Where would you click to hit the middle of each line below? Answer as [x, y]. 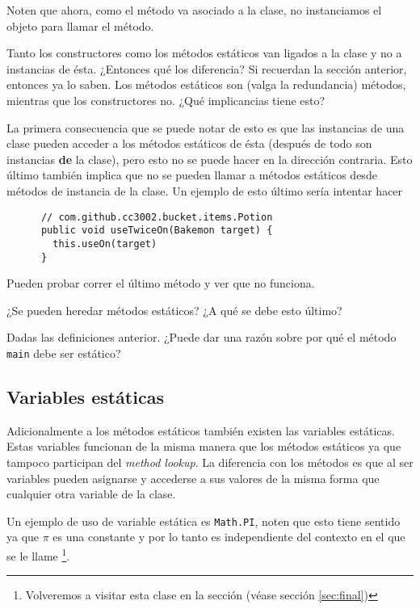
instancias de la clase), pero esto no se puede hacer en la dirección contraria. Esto [210, 159]
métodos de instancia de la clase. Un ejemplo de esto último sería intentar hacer [205, 190]
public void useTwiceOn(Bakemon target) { [157, 231]
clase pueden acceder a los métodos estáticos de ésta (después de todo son [189, 143]
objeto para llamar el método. [80, 25]
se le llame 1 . [38, 554]
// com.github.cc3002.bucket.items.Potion [157, 217]
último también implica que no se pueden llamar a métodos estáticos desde [192, 175]
